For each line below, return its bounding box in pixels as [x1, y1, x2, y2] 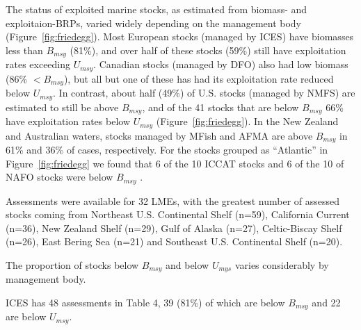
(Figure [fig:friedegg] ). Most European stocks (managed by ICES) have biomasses [6, 29, 354, 44]
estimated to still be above [6, 99, 119, 114]
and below [165, 257, 209, 272]
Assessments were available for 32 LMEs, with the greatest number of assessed [6, 193, 340, 208]
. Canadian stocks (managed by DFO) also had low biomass [93, 57, 348, 72]
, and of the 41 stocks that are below [142, 99, 299, 114]
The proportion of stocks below [6, 257, 139, 272]
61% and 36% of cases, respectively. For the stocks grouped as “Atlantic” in [6, 142, 328, 156]
